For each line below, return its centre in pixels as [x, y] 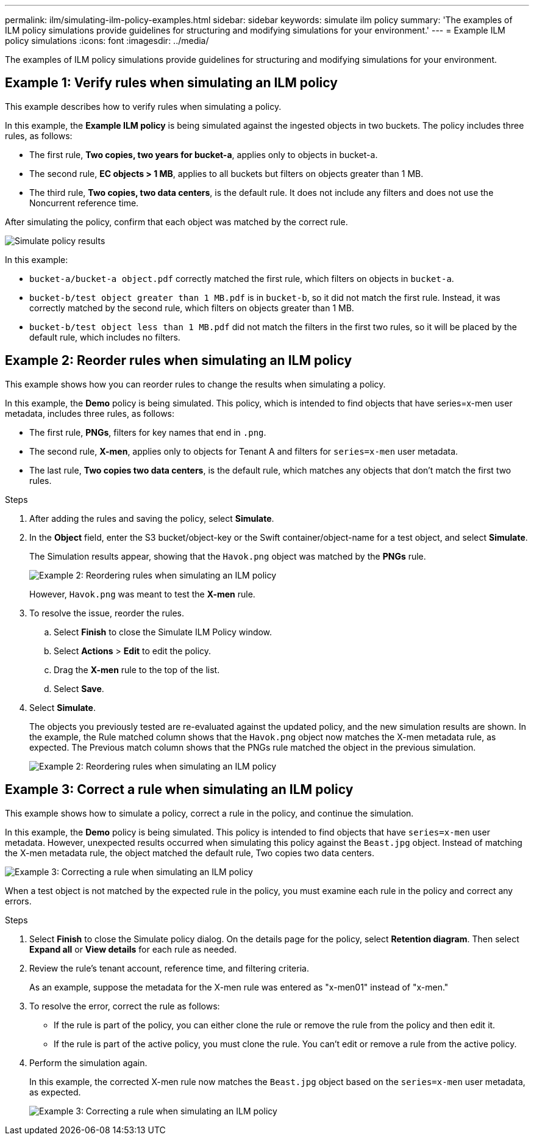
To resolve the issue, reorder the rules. [107, 613]
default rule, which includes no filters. [105, 337]
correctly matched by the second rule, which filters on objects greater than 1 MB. [192, 308]
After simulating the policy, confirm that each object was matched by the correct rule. [176, 222]
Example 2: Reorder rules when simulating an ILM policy [179, 361]
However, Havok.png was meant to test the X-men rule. [142, 594]
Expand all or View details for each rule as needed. [133, 949]
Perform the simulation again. [88, 1062]
